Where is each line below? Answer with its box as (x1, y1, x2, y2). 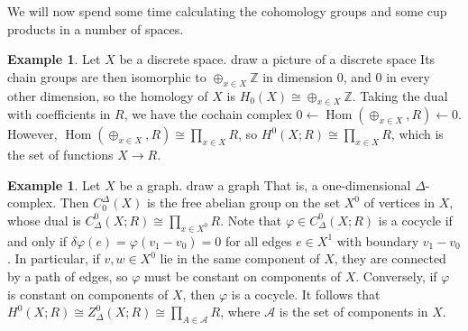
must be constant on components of (144, 266, 342, 285)
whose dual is (7, 210, 81, 229)
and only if (7, 231, 68, 250)
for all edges (225, 231, 292, 250)
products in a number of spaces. (7, 19, 184, 38)
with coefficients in (7, 105, 111, 124)
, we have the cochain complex (124, 105, 292, 124)
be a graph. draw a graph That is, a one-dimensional (119, 175, 411, 194)
